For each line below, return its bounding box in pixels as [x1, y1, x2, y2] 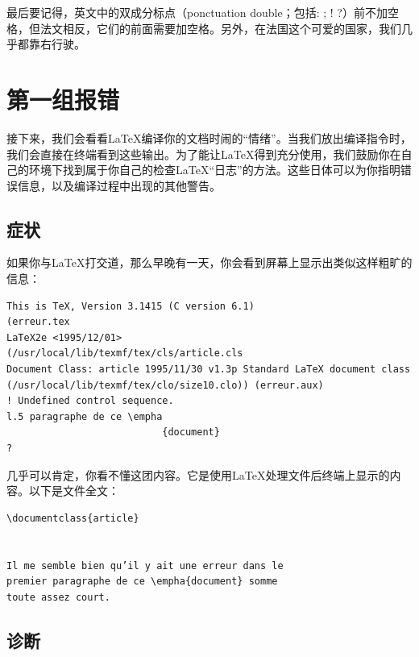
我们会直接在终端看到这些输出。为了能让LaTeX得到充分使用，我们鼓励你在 [6, 145, 401, 162]
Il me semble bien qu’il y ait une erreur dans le [6, 559, 284, 572]
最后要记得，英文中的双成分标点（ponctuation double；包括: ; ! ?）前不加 [6, 4, 388, 20]
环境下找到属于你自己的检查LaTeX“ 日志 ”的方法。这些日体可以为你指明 [28, 161, 400, 178]
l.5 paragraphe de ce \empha [6, 410, 163, 422]
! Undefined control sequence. [6, 395, 174, 407]
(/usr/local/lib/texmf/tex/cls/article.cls [6, 347, 243, 360]
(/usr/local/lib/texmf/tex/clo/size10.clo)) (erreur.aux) [6, 379, 324, 391]
